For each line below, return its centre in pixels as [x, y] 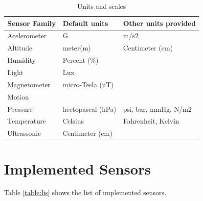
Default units [85, 23]
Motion [18, 96]
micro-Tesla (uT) [88, 84]
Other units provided [159, 23]
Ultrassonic [24, 133]
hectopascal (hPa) [90, 109]
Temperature [27, 121]
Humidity [22, 60]
